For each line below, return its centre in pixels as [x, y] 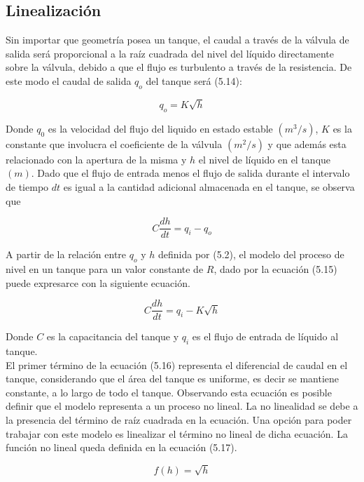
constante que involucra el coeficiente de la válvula [114, 143]
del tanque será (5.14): [194, 80]
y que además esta [307, 143]
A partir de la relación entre [66, 254]
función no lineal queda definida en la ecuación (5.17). [121, 447]
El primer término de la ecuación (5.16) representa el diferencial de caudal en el [177, 364]
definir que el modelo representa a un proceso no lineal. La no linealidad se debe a [182, 406]
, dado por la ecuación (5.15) [275, 268]
